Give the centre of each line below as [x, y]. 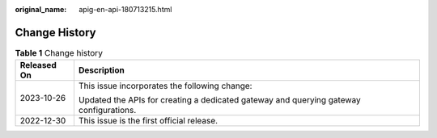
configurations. [107, 111]
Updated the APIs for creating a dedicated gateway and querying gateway [220, 100]
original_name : [41, 9]
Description [101, 70]
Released [38, 65]
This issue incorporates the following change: [165, 86]
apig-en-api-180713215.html [125, 9]
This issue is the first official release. [148, 121]
